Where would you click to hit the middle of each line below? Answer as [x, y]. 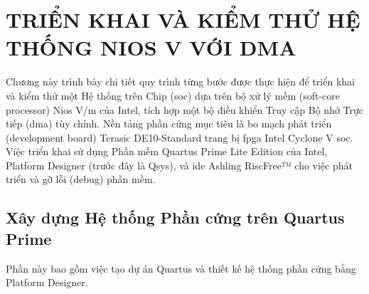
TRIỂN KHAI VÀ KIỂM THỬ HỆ [183, 20]
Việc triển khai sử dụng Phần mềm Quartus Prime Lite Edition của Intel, [167, 151]
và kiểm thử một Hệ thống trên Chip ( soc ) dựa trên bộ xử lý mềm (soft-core [173, 95]
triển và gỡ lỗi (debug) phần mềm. [81, 179]
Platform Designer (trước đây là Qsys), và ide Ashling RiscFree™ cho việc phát [179, 165]
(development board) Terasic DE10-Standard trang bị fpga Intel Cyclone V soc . [180, 137]
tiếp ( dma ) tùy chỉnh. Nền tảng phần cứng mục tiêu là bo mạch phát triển [169, 124]
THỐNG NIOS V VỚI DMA [151, 47]
